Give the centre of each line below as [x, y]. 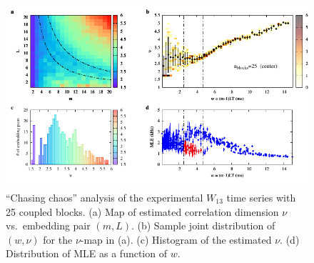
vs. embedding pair [48, 225]
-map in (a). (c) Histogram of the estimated [176, 239]
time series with [261, 197]
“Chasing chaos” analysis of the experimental [105, 197]
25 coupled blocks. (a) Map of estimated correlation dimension [142, 211]
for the [58, 239]
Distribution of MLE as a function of [86, 253]
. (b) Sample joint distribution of [203, 225]
